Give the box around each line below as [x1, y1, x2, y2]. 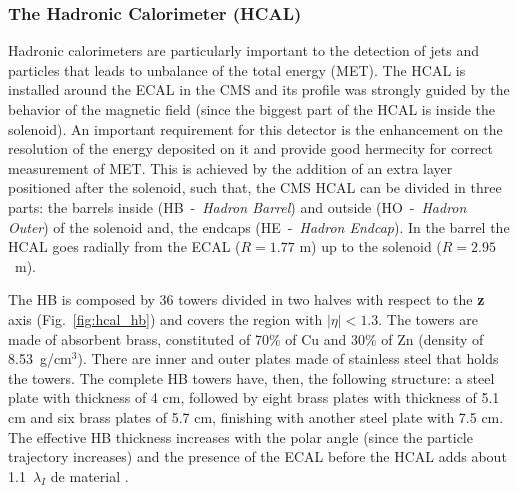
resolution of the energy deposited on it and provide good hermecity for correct [8, 138, 494, 159]
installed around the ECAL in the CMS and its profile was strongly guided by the [8, 79, 510, 100]
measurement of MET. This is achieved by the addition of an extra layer [8, 157, 453, 178]
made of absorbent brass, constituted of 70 [8, 328, 269, 349]
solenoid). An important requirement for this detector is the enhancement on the [8, 118, 503, 139]
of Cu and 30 [285, 328, 366, 349]
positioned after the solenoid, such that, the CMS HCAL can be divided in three [8, 177, 502, 198]
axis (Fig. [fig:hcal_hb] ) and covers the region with [8, 308, 323, 329]
